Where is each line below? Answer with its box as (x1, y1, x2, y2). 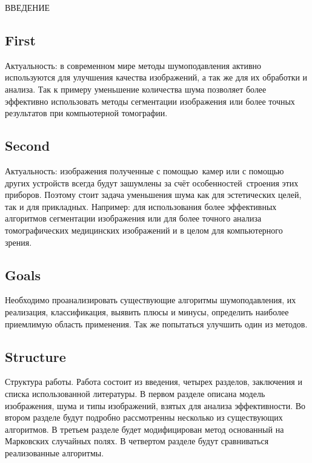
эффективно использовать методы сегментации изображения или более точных (5, 94, 295, 107)
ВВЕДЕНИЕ (5, 1, 50, 13)
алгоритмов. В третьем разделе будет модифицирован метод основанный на (5, 422, 284, 435)
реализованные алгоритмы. (5, 446, 104, 459)
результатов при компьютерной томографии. (5, 107, 168, 119)
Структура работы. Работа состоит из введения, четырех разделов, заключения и (5, 375, 302, 388)
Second (5, 136, 50, 155)
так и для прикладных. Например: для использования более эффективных (5, 200, 277, 212)
